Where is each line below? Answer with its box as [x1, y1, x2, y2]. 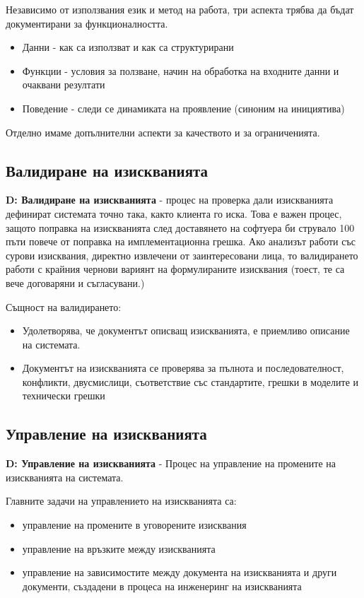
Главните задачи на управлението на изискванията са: [6, 493, 237, 508]
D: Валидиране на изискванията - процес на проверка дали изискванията [6, 192, 334, 207]
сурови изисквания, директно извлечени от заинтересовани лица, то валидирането [6, 247, 358, 262]
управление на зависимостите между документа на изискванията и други [22, 565, 337, 580]
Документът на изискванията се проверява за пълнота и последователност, [22, 360, 344, 375]
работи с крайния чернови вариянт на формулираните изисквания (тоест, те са [6, 262, 345, 276]
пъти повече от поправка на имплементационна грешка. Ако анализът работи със [6, 234, 356, 249]
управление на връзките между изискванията [22, 541, 216, 556]
